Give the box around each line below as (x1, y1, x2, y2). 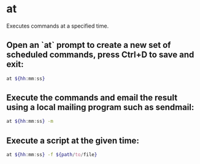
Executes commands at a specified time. (6, 22, 109, 29)
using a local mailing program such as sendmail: (6, 102, 194, 112)
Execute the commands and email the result (6, 93, 178, 103)
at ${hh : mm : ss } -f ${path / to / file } (6, 152, 98, 158)
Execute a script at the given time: (6, 135, 139, 146)
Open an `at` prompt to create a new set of (6, 40, 171, 50)
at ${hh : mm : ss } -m (6, 119, 53, 125)
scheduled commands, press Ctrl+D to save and (6, 50, 194, 60)
